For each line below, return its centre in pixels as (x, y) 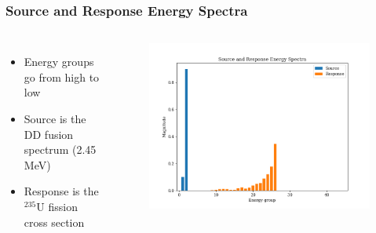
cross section (54, 222)
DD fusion (49, 134)
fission (63, 206)
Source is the (55, 118)
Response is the (61, 191)
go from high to (62, 76)
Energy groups (59, 62)
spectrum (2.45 (60, 149)
